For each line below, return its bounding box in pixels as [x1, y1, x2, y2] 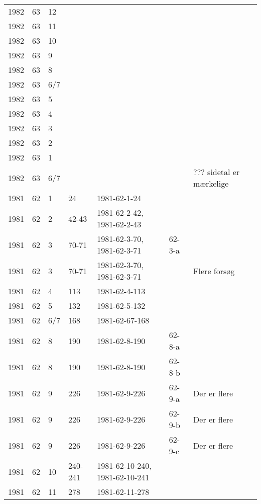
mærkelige [193, 178, 229, 189]
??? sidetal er [193, 166, 240, 178]
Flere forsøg [193, 265, 235, 277]
